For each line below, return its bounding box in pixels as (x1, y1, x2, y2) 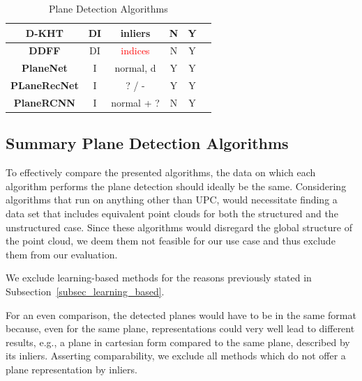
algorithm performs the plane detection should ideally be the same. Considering (6, 178, 347, 193)
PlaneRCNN (13, 95, 75, 109)
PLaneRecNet (10, 78, 79, 93)
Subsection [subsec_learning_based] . (6, 284, 165, 299)
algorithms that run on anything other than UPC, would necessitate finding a (6, 192, 338, 207)
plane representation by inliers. (6, 361, 137, 376)
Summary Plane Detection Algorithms (6, 132, 289, 154)
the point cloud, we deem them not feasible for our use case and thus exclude (6, 233, 335, 248)
